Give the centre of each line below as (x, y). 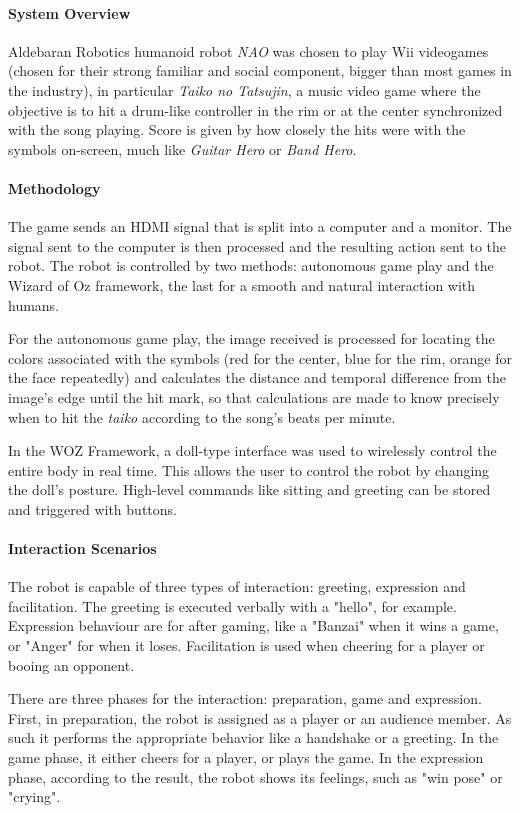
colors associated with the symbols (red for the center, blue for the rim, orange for (260, 357)
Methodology (54, 187)
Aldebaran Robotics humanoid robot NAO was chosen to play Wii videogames (248, 50)
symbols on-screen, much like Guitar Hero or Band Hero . (182, 148)
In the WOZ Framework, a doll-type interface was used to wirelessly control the (252, 450)
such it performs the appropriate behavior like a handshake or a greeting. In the (253, 737)
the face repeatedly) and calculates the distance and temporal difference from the (257, 377)
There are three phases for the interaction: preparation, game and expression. (245, 698)
